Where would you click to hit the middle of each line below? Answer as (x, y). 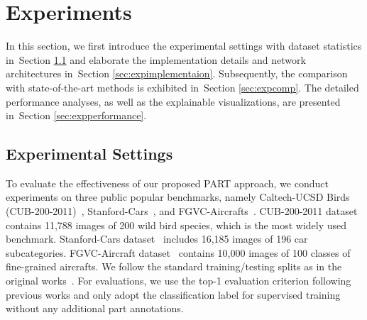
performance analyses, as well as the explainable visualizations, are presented (173, 101)
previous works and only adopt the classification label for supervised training (173, 294)
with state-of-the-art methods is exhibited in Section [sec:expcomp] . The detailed (182, 87)
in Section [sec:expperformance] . (76, 115)
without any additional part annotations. (95, 308)
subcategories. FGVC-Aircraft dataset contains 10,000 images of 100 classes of (178, 252)
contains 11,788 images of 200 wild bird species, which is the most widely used (176, 225)
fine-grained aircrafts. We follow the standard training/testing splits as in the (174, 266)
